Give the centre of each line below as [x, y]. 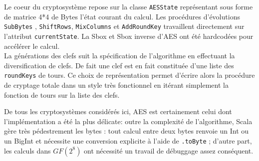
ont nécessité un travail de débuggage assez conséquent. [169, 150]
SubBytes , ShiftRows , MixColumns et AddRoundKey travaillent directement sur [124, 26]
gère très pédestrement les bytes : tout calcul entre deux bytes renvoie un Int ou [127, 131]
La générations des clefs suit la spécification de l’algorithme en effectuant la [120, 56]
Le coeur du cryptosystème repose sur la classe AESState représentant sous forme [129, 6]
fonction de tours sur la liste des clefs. [62, 94]
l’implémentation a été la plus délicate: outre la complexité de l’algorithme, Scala [128, 121]
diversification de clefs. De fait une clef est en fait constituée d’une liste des [119, 65]
